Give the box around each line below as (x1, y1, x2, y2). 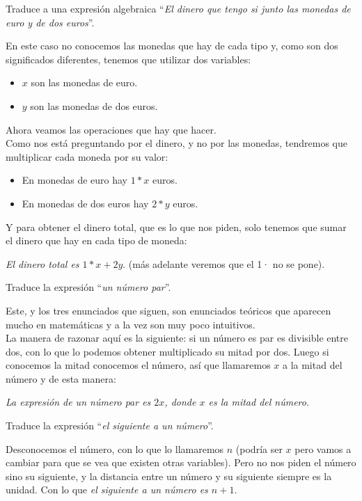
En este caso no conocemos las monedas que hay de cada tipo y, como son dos (6, 38, 338, 53)
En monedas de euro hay (22, 173, 127, 187)
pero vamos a (294, 441, 352, 456)
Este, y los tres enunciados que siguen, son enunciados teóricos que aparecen (6, 303, 331, 317)
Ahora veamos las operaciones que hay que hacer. (6, 122, 217, 136)
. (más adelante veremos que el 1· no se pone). (123, 256, 325, 271)
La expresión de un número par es (6, 395, 151, 409)
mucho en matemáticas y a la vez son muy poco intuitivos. (6, 317, 255, 331)
